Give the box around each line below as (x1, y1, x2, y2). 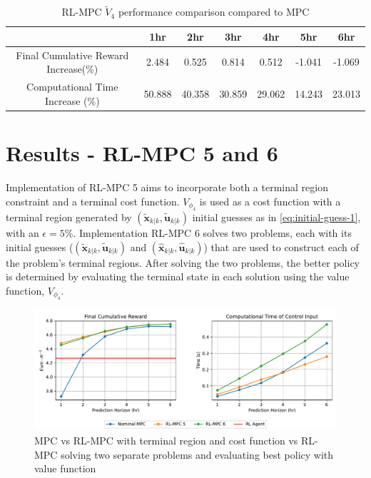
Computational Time (26, 79, 118, 94)
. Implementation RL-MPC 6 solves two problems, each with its (73, 225, 352, 240)
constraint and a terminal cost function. (6, 193, 180, 208)
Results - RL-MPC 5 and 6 (6, 138, 278, 167)
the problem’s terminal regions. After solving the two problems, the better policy (6, 255, 360, 270)
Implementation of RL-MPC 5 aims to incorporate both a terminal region (6, 179, 328, 194)
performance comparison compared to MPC (118, 4, 310, 19)
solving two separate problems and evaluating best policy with (61, 447, 334, 462)
